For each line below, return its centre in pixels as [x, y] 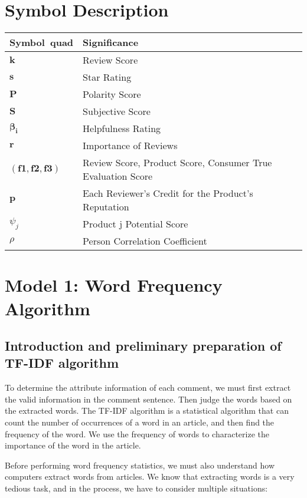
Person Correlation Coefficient [145, 241]
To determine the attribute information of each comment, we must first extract [148, 387]
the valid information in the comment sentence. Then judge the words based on [148, 399]
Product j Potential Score [135, 224]
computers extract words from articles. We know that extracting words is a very [150, 476]
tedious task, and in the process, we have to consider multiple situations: [136, 488]
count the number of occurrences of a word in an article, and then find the [140, 422]
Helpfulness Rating [122, 128]
